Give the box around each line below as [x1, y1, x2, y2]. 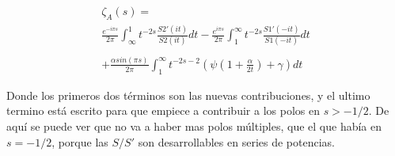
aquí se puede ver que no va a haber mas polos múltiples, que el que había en [6, 117, 382, 134]
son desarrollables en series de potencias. [138, 133, 335, 150]
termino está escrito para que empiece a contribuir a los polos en [6, 102, 320, 119]
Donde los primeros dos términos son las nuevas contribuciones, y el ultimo [6, 86, 370, 103]
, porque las [51, 133, 108, 150]
